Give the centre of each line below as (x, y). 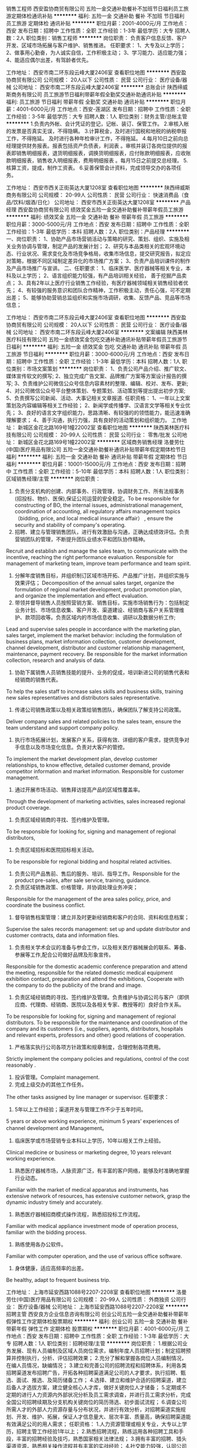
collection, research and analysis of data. (56, 660)
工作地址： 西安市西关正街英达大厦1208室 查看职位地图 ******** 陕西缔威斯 (98, 187)
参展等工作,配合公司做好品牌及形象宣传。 (64, 955)
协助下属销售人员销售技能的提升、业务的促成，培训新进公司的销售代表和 (102, 672)
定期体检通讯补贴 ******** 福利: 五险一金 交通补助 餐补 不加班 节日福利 (98, 16)
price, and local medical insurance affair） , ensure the (107, 518)
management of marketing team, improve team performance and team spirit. (98, 563)
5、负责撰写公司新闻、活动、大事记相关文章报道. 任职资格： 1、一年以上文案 (98, 398)
